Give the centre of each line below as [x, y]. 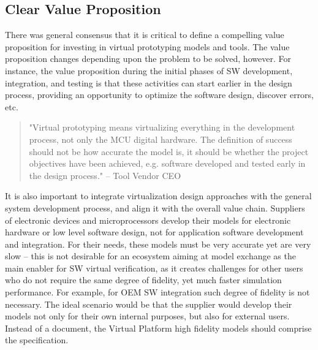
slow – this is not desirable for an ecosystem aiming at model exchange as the [150, 256]
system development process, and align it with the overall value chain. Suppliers [155, 207]
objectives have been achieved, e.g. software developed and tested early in [167, 163]
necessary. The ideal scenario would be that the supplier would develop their [149, 304]
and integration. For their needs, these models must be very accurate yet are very [158, 244]
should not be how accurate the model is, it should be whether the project [169, 151]
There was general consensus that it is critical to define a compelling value [145, 35]
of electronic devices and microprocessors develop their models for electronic [148, 220]
